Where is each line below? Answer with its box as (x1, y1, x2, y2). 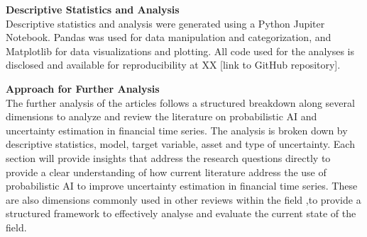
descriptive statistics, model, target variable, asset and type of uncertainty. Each (6, 137, 355, 151)
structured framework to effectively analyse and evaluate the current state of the (6, 206, 356, 221)
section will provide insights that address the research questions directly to (6, 150, 331, 165)
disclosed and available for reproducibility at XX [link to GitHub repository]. (6, 57, 341, 72)
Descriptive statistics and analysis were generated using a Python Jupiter (6, 16, 325, 30)
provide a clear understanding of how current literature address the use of (6, 164, 327, 179)
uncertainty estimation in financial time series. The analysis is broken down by (6, 122, 348, 137)
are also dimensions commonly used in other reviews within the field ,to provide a (6, 192, 361, 207)
